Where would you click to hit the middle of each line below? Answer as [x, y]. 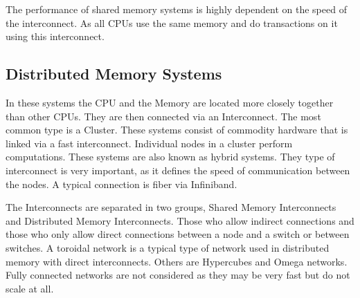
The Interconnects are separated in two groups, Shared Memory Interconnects [171, 207]
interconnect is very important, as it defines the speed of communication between [178, 170]
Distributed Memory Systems [114, 74]
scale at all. [30, 288]
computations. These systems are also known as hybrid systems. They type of [170, 157]
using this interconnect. [55, 36]
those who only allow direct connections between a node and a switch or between [178, 234]
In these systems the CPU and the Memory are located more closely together [170, 102]
